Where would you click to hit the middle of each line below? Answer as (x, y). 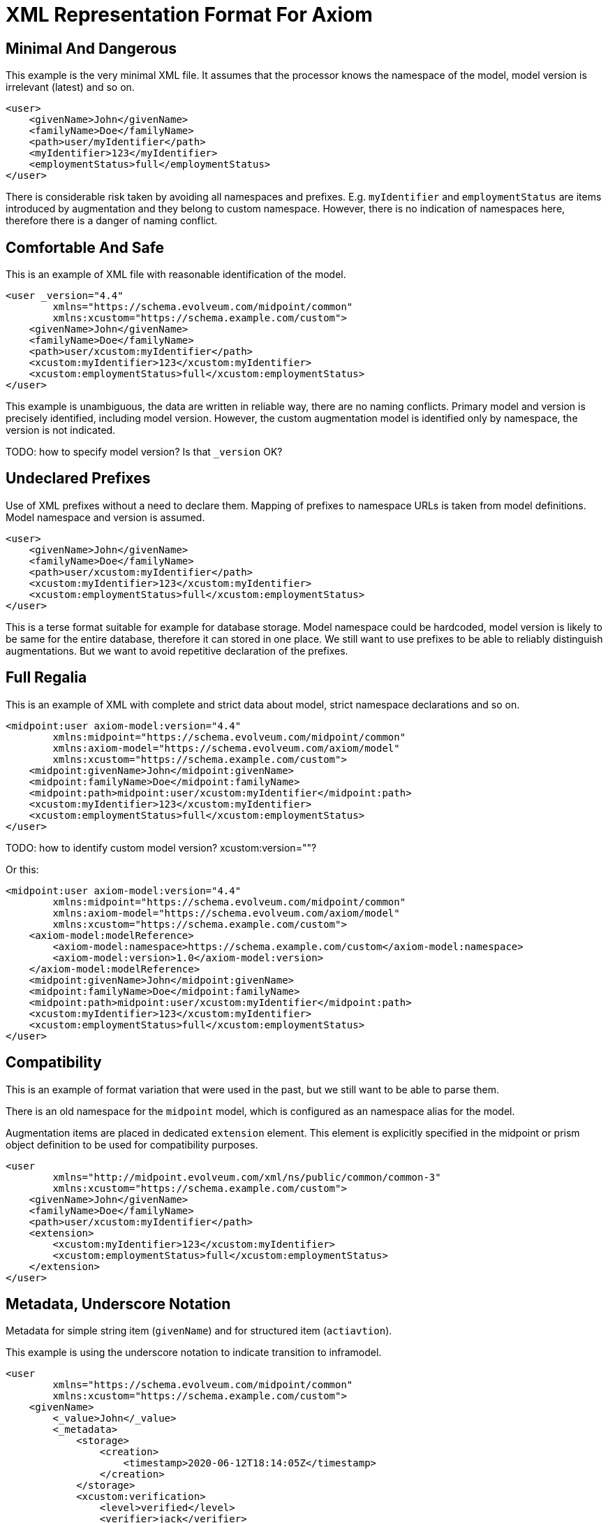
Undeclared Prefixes (78, 479)
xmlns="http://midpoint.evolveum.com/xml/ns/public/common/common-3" (247, 1177)
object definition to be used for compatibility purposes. (132, 1144)
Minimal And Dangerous (91, 48)
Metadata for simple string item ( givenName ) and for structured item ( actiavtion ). (199, 1331)
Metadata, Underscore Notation (118, 1304)
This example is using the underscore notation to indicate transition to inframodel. (194, 1353)
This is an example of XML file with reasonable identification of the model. (176, 275)
